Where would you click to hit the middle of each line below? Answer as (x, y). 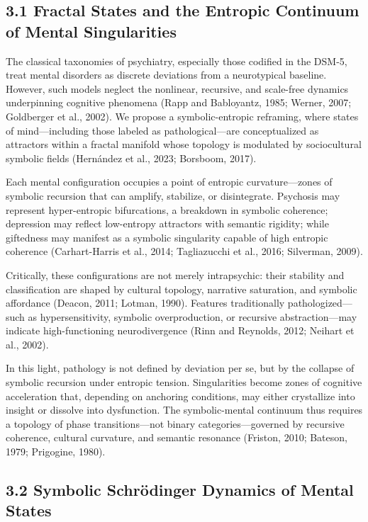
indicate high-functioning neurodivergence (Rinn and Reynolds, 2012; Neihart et (180, 330)
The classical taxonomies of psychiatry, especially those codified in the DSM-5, (177, 61)
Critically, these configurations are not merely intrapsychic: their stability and (175, 274)
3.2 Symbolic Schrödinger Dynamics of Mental (180, 490)
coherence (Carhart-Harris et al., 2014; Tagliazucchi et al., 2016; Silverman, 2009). (184, 251)
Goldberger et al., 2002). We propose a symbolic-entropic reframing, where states (182, 116)
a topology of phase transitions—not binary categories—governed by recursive (175, 423)
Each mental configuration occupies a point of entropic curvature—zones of (169, 182)
